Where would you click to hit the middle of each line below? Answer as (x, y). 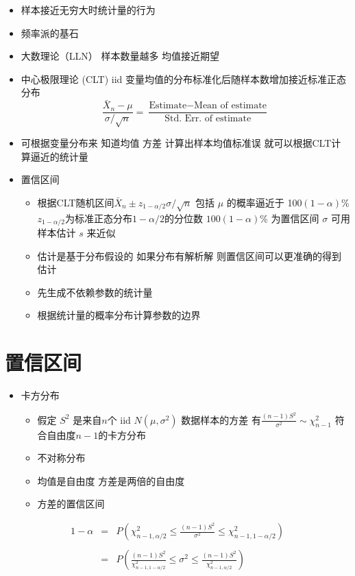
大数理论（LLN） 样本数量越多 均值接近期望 (120, 56)
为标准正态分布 (98, 218)
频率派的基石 (50, 33)
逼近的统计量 (59, 156)
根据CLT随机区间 (76, 202)
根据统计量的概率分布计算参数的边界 (119, 315)
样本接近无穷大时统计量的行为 (88, 10)
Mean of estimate (230, 106)
